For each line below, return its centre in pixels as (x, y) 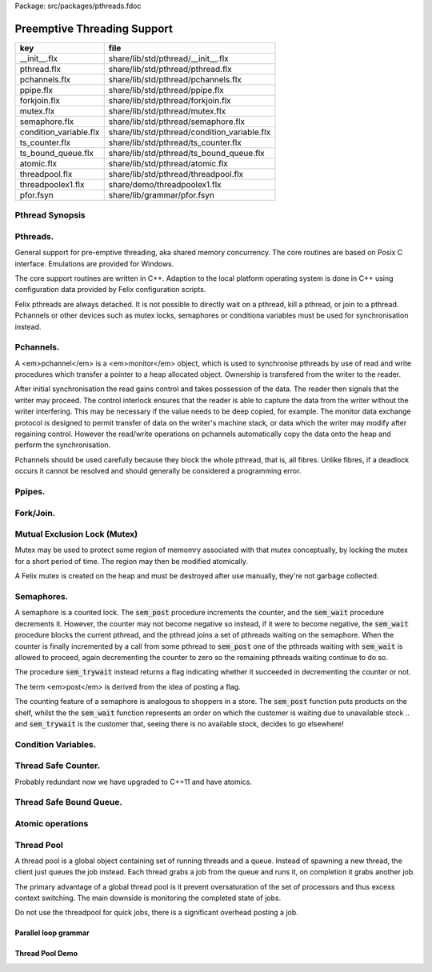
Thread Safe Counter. (58, 766)
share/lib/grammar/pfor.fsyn (162, 194)
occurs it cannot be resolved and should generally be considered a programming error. (158, 471)
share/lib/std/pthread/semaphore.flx (177, 122)
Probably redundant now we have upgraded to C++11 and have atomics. (133, 782)
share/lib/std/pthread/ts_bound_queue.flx (187, 153)
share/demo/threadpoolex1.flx (165, 184)
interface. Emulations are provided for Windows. (94, 263)
